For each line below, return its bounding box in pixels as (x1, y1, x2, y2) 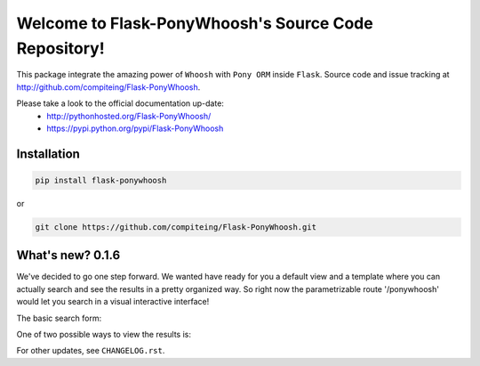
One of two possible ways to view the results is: (16, 329, 191, 339)
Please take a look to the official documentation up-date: (16, 98, 224, 109)
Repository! (16, 38, 106, 58)
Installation (16, 146, 80, 161)
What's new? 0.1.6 (16, 248, 121, 263)
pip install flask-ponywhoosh (35, 175, 167, 185)
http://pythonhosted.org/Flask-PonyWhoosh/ (46, 110, 212, 121)
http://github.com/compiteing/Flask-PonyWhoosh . (16, 81, 201, 93)
